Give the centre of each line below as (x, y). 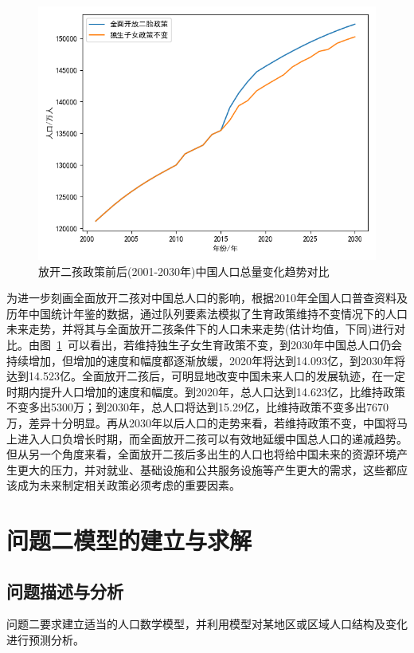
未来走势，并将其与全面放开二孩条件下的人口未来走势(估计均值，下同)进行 (200, 329)
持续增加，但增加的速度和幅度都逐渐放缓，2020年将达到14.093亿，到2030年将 (206, 360)
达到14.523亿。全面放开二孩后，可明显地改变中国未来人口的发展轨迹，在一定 (206, 376)
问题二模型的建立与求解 (129, 540)
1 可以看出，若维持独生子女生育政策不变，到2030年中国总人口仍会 (229, 344)
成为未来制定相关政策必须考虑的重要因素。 (129, 485)
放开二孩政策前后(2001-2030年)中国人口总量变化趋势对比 (184, 271)
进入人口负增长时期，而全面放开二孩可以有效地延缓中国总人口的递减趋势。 (212, 438)
